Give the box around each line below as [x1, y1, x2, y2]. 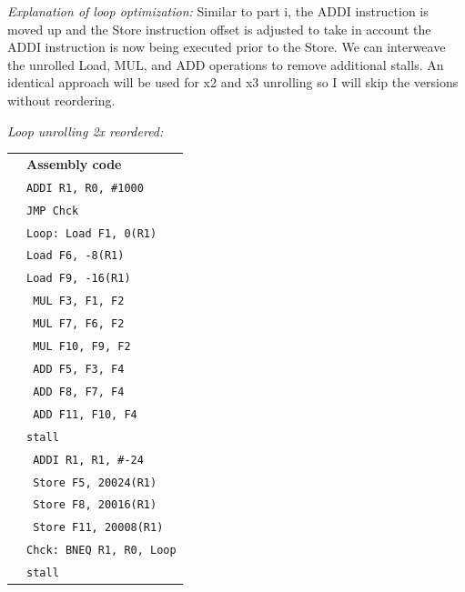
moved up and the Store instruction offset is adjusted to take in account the [7, 19, 431, 38]
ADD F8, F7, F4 [33, 385, 125, 398]
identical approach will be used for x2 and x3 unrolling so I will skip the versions [7, 73, 459, 92]
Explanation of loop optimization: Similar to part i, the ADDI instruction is [7, 2, 429, 20]
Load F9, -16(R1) [26, 272, 131, 286]
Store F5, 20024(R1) [33, 476, 157, 489]
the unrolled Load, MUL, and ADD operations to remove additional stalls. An [7, 55, 444, 74]
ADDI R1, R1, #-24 [33, 453, 144, 467]
